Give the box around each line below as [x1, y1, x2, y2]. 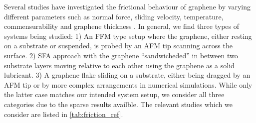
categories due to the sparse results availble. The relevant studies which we [4, 99, 233, 109]
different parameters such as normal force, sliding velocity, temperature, [4, 11, 224, 21]
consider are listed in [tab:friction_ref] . [4, 109, 123, 119]
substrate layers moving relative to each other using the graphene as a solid [4, 60, 235, 70]
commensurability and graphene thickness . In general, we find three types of [4, 21, 240, 31]
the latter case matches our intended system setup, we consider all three [4, 89, 225, 100]
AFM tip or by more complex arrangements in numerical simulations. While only [4, 79, 253, 90]
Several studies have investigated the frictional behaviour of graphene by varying [4, 1, 251, 11]
